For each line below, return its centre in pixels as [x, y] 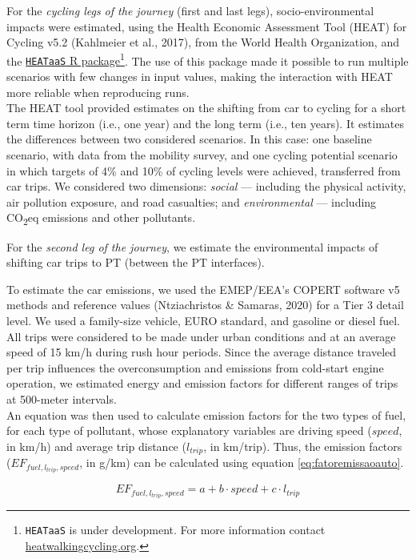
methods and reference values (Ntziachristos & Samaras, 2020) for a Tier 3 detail [205, 305]
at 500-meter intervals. [62, 398]
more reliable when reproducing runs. [98, 92]
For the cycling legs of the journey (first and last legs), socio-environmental [190, 10]
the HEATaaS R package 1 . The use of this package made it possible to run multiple [208, 59]
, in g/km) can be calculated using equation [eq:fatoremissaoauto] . [242, 462]
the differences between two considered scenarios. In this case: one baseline [189, 139]
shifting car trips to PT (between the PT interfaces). [136, 262]
